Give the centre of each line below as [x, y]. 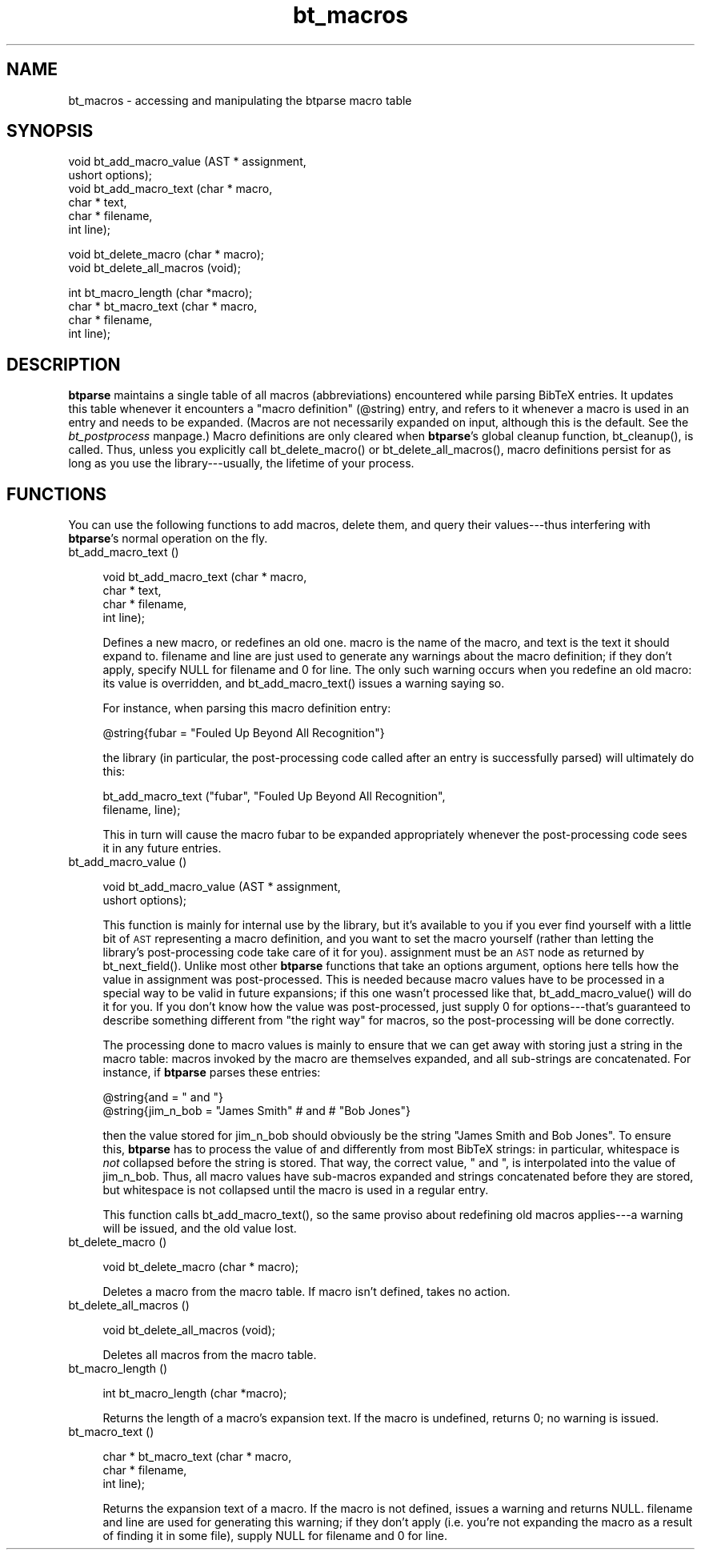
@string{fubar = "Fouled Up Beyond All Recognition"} [244, 733]
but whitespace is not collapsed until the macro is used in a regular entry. [296, 1190]
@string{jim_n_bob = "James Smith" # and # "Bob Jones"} [256, 1111]
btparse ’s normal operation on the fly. [168, 539]
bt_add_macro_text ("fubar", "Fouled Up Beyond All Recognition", [274, 796]
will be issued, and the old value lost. [200, 1229]
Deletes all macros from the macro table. [210, 1355]
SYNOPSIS [50, 131]
